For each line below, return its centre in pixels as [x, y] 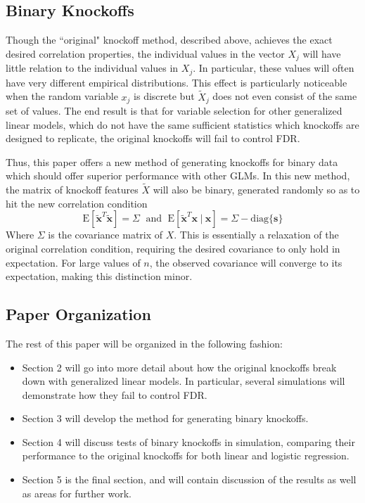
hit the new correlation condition [77, 203]
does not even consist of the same [285, 96]
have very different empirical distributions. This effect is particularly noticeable [177, 82]
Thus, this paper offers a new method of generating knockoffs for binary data [172, 161]
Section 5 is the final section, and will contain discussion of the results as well [189, 479]
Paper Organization [78, 314]
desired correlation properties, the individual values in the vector [145, 53]
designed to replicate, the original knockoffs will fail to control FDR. [153, 138]
